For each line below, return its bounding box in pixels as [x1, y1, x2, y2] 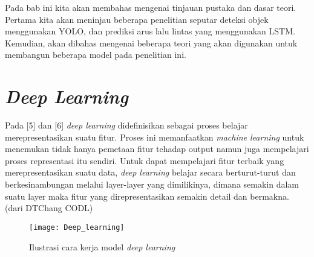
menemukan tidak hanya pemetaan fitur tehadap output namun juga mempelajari [5, 142, 309, 155]
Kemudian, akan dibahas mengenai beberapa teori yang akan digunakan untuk [5, 36, 298, 49]
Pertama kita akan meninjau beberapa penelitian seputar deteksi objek [5, 13, 269, 25]
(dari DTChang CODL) [5, 201, 93, 214]
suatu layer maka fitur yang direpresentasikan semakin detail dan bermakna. [5, 189, 289, 202]
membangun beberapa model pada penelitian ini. [5, 48, 186, 61]
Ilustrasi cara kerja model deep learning [29, 240, 175, 253]
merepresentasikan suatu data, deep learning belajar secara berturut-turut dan [5, 166, 296, 179]
